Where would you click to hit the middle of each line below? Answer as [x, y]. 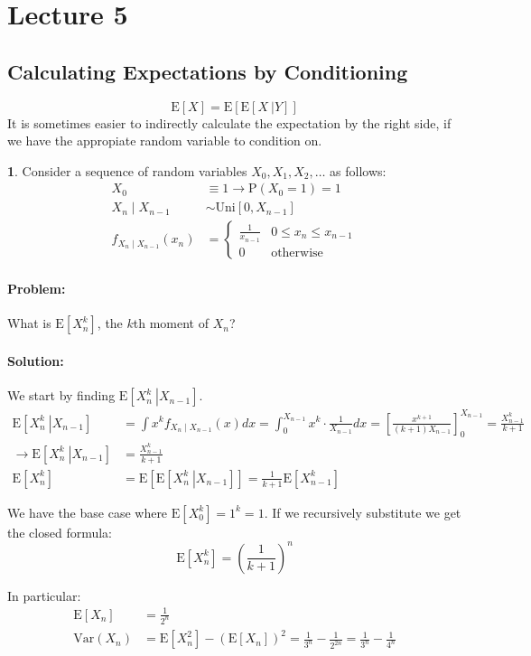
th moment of [171, 323]
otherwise [297, 253]
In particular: [44, 595]
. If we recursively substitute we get [363, 512]
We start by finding [61, 395]
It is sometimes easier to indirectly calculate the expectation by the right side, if [229, 122]
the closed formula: [60, 532]
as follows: [358, 170]
